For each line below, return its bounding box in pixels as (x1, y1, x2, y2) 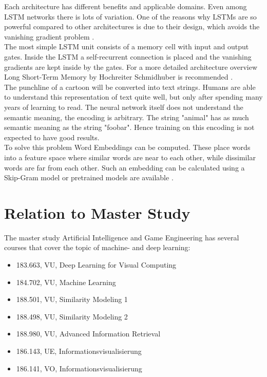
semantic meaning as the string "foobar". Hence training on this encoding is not (4, 122, 255, 133)
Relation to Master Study (4, 202, 190, 223)
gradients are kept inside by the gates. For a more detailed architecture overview (4, 61, 257, 72)
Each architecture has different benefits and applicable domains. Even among (4, 1, 247, 11)
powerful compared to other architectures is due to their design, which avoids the (4, 21, 260, 32)
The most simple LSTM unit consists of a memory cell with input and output (4, 41, 249, 52)
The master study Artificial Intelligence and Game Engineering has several (4, 232, 239, 242)
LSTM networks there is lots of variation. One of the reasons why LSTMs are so (4, 11, 257, 22)
